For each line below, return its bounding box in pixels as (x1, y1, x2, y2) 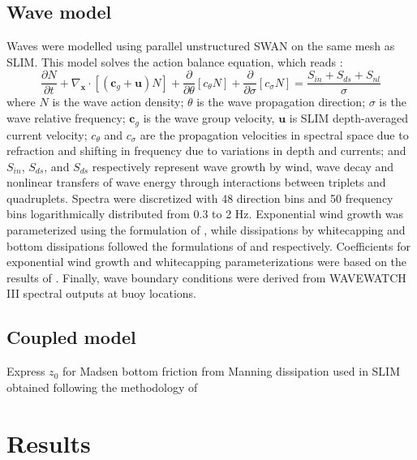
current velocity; (6, 126, 88, 143)
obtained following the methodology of (6, 378, 198, 395)
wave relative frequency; (6, 110, 126, 127)
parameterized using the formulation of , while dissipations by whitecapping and (6, 221, 406, 239)
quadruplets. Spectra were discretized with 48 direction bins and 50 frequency (6, 189, 393, 206)
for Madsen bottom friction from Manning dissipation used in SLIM (62, 363, 400, 380)
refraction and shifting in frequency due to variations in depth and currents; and (6, 142, 406, 159)
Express (6, 363, 45, 380)
